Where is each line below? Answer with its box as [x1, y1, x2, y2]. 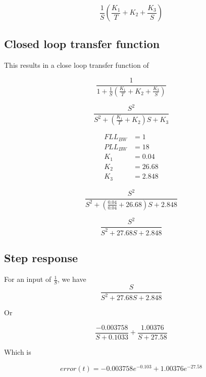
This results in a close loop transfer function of [4, 60, 149, 70]
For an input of [4, 274, 51, 284]
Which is [4, 346, 31, 357]
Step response [4, 250, 78, 266]
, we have [57, 274, 86, 284]
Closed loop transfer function [4, 36, 160, 52]
